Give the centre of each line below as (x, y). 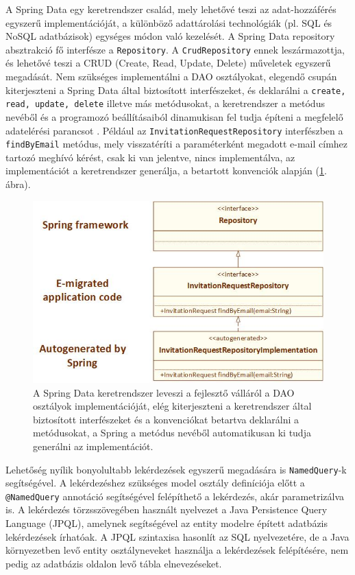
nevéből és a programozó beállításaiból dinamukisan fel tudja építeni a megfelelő (174, 116)
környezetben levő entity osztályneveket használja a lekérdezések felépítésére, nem (177, 550)
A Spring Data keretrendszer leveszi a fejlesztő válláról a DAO (164, 392)
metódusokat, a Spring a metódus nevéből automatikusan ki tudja (172, 433)
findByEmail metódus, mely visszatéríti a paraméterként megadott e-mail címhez (177, 144)
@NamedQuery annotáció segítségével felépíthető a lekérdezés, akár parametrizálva (175, 496)
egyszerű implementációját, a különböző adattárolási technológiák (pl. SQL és (169, 22)
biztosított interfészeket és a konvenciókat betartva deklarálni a (166, 419)
